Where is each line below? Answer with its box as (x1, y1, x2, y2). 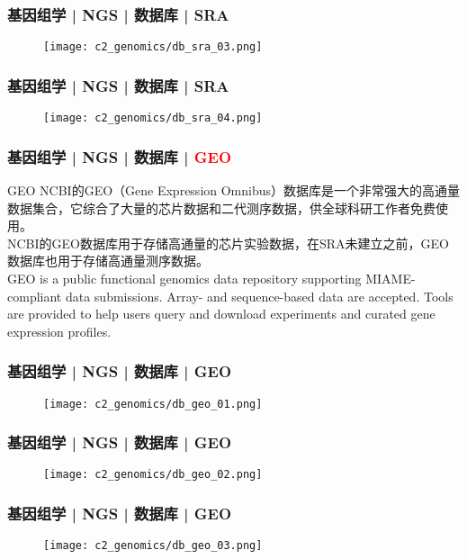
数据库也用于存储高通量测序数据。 (7, 251, 209, 270)
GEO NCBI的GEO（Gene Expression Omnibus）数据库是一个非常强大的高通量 (7, 180, 461, 199)
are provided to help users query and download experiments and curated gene (7, 304, 436, 323)
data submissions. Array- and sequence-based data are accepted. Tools (65, 286, 454, 305)
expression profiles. (7, 321, 112, 340)
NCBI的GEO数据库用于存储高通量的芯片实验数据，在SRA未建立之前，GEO (7, 233, 449, 252)
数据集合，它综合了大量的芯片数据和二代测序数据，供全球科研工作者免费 (7, 198, 436, 217)
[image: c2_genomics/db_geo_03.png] (43, 539, 263, 553)
